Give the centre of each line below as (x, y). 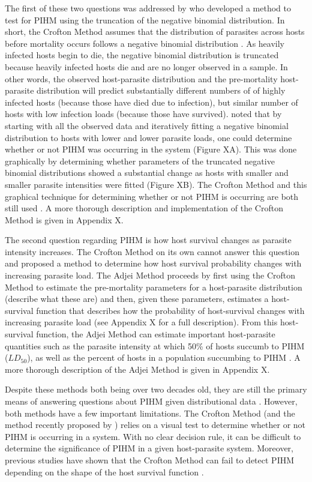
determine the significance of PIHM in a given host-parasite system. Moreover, (149, 448)
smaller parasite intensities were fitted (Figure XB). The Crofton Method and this (156, 184)
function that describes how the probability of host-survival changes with (170, 310)
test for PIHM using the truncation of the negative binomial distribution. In (145, 20)
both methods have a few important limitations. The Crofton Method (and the (150, 413)
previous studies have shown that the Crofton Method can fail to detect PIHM (150, 459)
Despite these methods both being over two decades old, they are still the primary (156, 389)
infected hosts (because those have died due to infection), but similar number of (151, 102)
